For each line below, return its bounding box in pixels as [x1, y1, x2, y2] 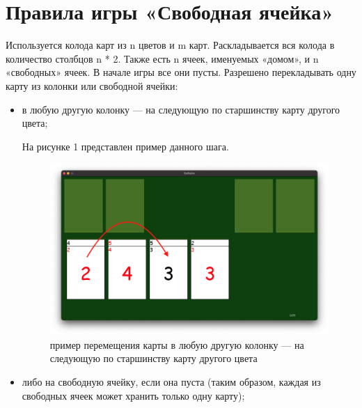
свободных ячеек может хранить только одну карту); [22, 388, 245, 402]
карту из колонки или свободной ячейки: [6, 78, 178, 93]
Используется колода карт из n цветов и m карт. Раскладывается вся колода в [6, 38, 335, 52]
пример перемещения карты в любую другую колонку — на [49, 337, 304, 352]
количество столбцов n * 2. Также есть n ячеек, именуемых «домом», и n [6, 51, 319, 65]
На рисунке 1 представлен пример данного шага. [22, 139, 229, 153]
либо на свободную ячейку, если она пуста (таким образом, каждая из [22, 375, 321, 389]
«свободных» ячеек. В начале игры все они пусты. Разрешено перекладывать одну [6, 65, 356, 79]
